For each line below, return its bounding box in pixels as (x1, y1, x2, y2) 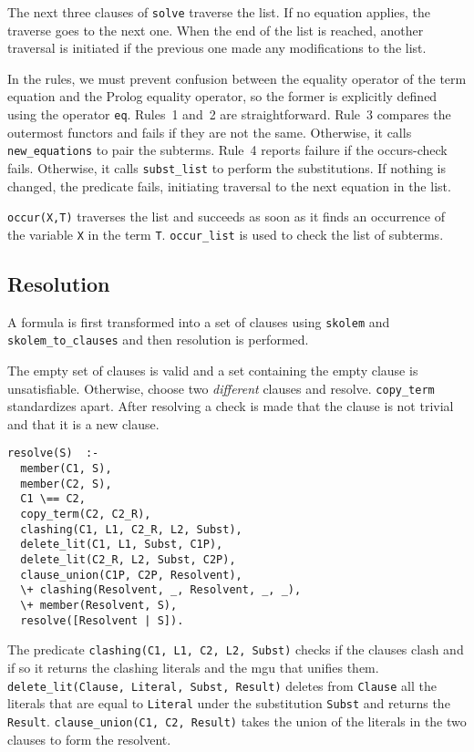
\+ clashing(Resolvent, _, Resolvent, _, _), (20, 583, 302, 597)
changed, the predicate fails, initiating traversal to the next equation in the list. (7, 176, 451, 195)
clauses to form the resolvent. (7, 729, 171, 748)
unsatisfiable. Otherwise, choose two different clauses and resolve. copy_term (7, 378, 435, 397)
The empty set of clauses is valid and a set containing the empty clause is (7, 361, 418, 380)
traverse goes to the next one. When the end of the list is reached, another (7, 20, 424, 39)
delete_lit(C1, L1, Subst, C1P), (20, 538, 223, 551)
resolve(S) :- (7, 447, 99, 460)
